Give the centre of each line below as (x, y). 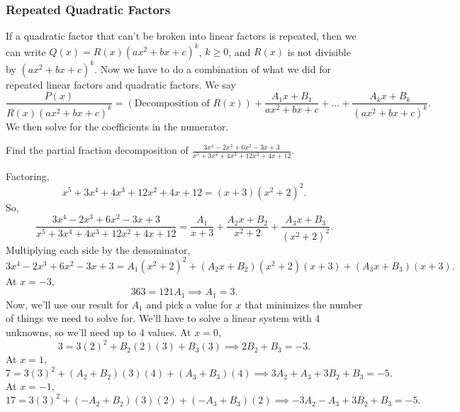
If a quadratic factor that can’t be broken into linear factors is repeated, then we (181, 36)
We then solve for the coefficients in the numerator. (117, 126)
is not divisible (319, 51)
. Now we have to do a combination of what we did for (213, 68)
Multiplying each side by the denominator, (98, 249)
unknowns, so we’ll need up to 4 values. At (99, 332)
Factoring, (28, 176)
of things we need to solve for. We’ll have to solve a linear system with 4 (163, 318)
